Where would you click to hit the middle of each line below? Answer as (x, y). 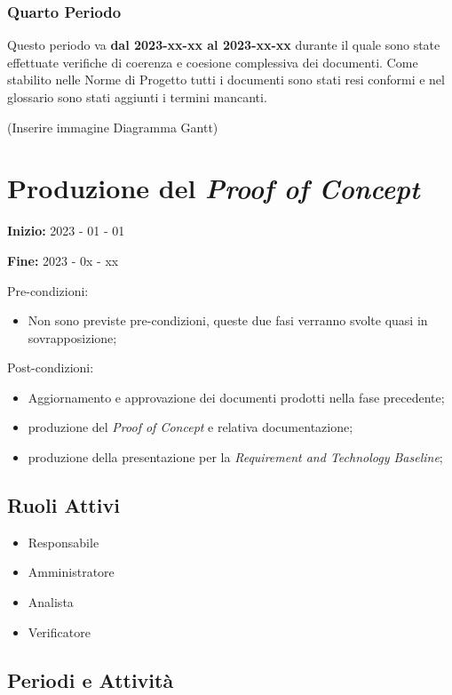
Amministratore (71, 572)
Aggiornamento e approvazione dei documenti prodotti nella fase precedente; (236, 397)
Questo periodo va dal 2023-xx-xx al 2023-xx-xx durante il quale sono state (224, 45)
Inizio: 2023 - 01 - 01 (66, 231)
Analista (51, 602)
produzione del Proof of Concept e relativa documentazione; (190, 427)
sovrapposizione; (72, 337)
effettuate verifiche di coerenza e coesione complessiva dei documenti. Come (213, 62)
